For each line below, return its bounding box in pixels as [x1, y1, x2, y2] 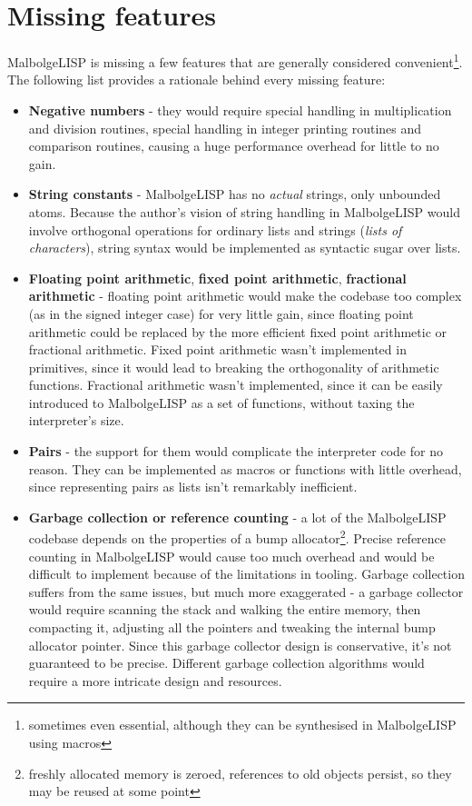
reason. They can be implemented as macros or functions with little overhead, [28, 459, 462, 478]
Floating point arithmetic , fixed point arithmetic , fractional [28, 268, 407, 287]
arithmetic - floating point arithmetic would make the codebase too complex [28, 286, 462, 305]
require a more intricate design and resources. [28, 671, 282, 690]
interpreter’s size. [28, 411, 124, 430]
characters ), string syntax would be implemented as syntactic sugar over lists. [28, 238, 461, 257]
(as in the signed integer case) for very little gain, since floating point [28, 303, 414, 323]
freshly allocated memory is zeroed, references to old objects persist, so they [28, 763, 452, 782]
